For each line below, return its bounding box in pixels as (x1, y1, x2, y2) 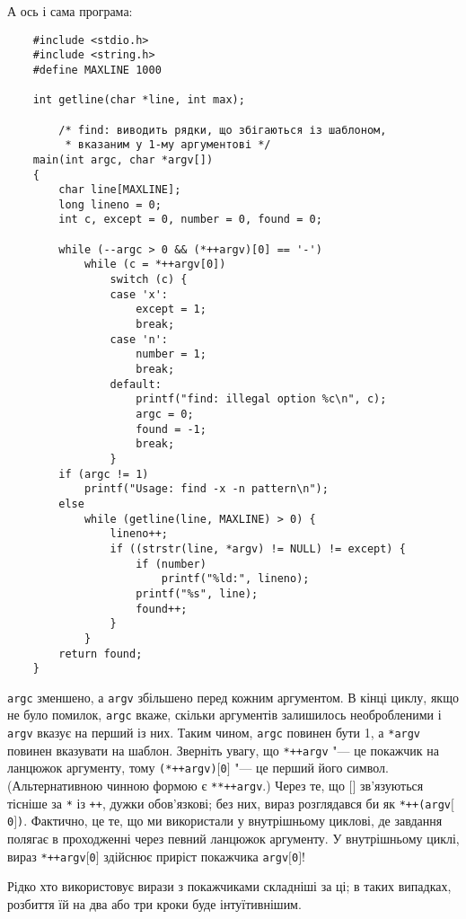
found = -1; (136, 422, 207, 436)
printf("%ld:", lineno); (161, 572, 310, 586)
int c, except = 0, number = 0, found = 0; (58, 213, 322, 226)
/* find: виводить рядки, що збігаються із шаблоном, (58, 123, 387, 137)
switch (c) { (110, 273, 188, 287)
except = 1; (136, 303, 207, 316)
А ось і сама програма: (7, 2, 133, 20)
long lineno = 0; (58, 198, 162, 211)
